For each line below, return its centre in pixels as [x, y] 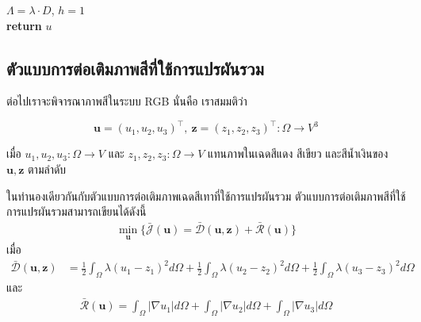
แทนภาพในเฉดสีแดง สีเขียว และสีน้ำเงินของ [298, 153]
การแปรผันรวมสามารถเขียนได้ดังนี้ [77, 211]
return [24, 25]
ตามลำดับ [47, 169]
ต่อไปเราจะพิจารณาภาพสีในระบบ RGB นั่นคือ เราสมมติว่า [127, 101]
